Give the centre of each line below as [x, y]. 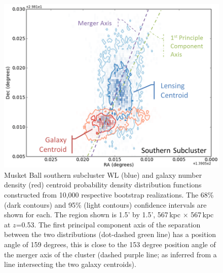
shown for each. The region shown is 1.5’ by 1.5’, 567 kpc [92, 214]
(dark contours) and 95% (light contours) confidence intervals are [105, 204]
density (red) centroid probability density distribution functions [103, 185]
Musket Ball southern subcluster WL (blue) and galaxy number [103, 174]
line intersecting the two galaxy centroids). [70, 264]
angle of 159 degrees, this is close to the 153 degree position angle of [110, 244]
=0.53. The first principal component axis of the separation [108, 224]
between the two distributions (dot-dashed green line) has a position [110, 234]
